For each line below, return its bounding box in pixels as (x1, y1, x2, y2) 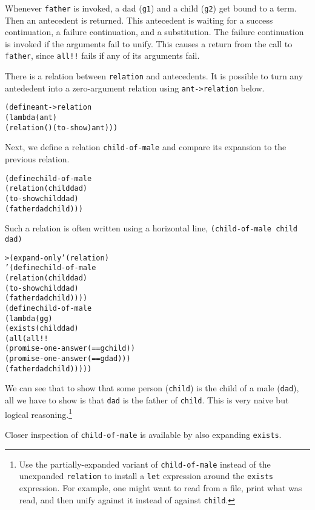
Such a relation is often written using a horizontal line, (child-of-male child (5, 222, 297, 234)
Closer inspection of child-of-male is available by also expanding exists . (5, 428, 282, 440)
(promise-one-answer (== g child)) (5, 344, 135, 353)
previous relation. (5, 153, 70, 165)
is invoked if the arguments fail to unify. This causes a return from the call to (5, 37, 293, 50)
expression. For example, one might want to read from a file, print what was (19, 481, 302, 494)
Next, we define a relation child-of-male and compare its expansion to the (5, 141, 287, 153)
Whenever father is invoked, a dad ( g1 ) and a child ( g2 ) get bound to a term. (5, 2, 297, 14)
